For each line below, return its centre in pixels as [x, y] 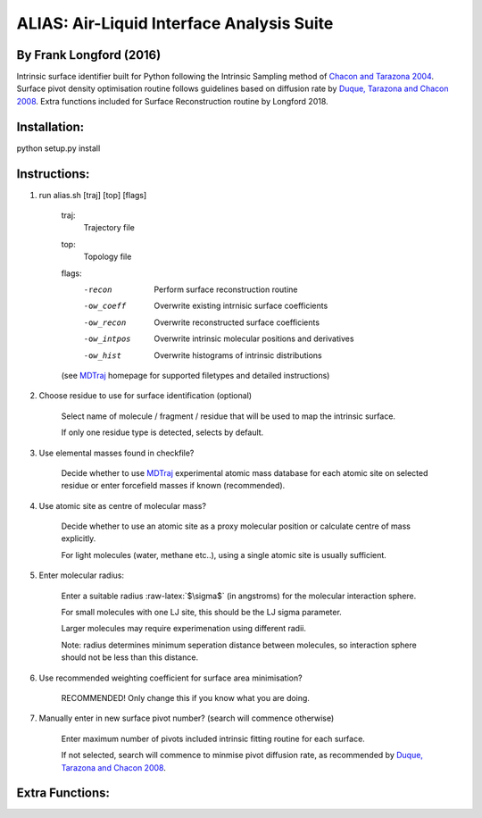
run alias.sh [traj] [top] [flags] [93, 195]
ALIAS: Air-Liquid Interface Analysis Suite [175, 23]
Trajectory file [109, 228]
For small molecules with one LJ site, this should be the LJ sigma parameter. [202, 613]
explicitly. [79, 538]
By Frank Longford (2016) [89, 55]
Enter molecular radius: [82, 575]
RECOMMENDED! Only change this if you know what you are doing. [185, 697]
